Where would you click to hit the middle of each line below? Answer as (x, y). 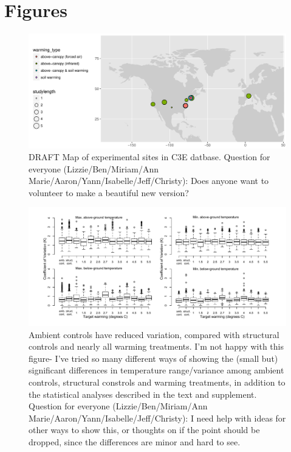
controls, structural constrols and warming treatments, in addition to (157, 382)
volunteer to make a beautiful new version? (109, 192)
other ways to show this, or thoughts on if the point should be (144, 430)
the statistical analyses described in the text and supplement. (143, 394)
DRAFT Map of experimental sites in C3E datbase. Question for (149, 157)
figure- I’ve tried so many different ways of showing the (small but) (153, 358)
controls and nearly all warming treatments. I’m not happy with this (156, 346)
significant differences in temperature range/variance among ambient (156, 370)
